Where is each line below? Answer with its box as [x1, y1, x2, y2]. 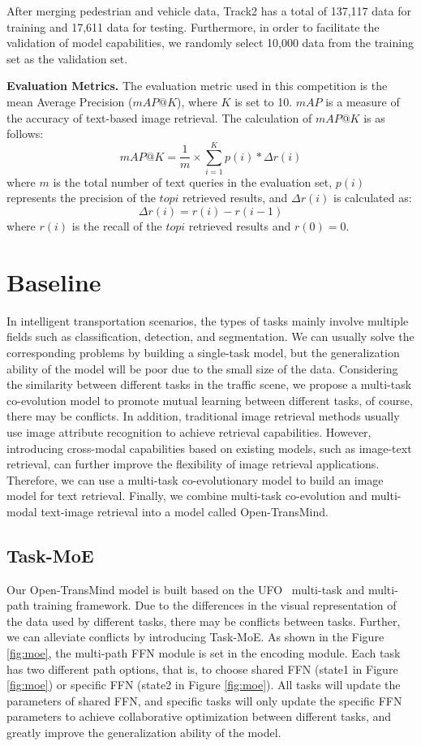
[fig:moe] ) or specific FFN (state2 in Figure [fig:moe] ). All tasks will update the [6, 676, 401, 693]
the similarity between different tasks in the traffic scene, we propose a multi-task [6, 376, 412, 393]
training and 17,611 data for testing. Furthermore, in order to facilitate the [6, 18, 380, 35]
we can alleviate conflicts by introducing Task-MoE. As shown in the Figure [6, 628, 384, 645]
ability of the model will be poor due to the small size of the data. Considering [6, 360, 398, 377]
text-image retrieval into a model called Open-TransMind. [41, 502, 329, 520]
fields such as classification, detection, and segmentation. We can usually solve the [6, 328, 415, 345]
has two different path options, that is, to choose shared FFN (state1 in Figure [6, 660, 398, 677]
